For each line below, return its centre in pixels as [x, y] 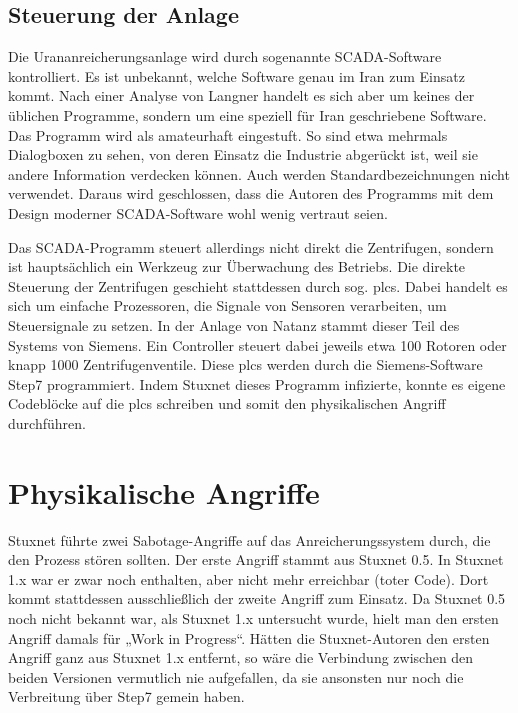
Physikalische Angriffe [164, 491]
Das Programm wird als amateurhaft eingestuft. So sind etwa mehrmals [228, 134]
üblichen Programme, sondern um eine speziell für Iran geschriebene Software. [247, 114]
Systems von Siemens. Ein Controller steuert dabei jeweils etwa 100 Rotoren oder [257, 344]
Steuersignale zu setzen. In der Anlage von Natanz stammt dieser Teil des [234, 324]
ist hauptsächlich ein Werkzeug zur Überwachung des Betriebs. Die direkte [237, 266]
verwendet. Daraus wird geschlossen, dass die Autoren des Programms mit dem [251, 193]
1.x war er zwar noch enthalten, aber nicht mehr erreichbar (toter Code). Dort [248, 578]
